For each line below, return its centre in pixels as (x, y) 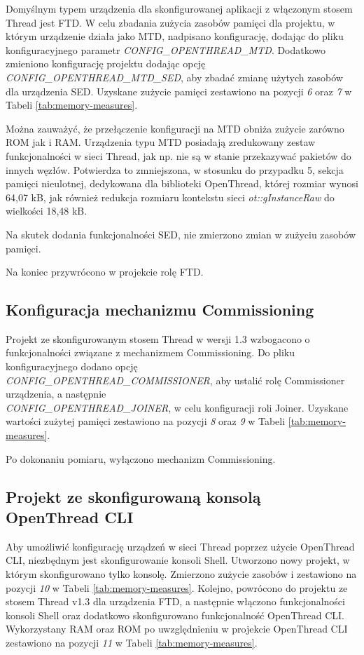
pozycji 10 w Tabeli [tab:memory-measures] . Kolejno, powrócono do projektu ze (177, 587)
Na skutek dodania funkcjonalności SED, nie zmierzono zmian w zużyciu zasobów (181, 234)
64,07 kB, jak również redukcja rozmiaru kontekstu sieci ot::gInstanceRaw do (170, 197)
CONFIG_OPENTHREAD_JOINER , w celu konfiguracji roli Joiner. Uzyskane (177, 407)
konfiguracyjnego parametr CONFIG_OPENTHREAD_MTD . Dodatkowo (166, 49)
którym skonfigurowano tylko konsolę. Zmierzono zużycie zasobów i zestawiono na (181, 574)
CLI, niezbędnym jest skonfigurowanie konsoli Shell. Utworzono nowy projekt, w (178, 560)
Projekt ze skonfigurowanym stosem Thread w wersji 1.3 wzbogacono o (158, 338)
